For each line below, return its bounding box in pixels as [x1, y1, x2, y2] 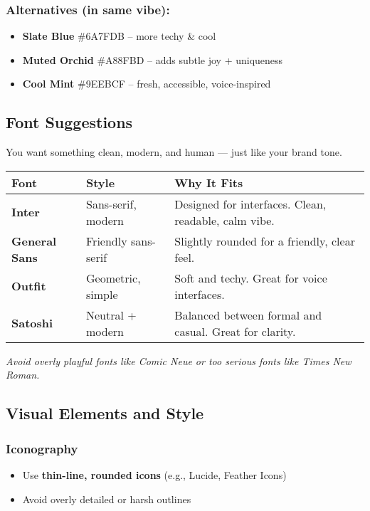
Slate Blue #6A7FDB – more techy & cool [22, 28, 216, 43]
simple [86, 285, 118, 302]
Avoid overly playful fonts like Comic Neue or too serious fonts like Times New [6, 353, 351, 368]
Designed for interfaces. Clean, [174, 195, 327, 212]
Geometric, [86, 269, 141, 286]
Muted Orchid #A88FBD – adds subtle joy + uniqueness [22, 52, 283, 67]
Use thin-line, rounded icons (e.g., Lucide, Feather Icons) [22, 467, 287, 482]
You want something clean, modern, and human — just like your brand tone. [6, 144, 342, 159]
